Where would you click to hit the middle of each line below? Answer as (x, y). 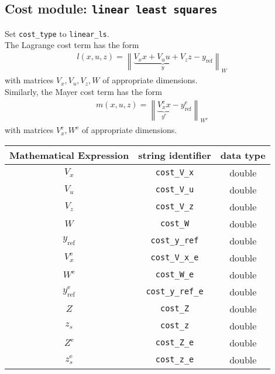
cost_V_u (175, 190)
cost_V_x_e (175, 258)
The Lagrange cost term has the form (72, 45)
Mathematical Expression (69, 155)
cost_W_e (175, 275)
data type (243, 155)
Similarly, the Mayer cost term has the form (84, 91)
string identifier (175, 155)
